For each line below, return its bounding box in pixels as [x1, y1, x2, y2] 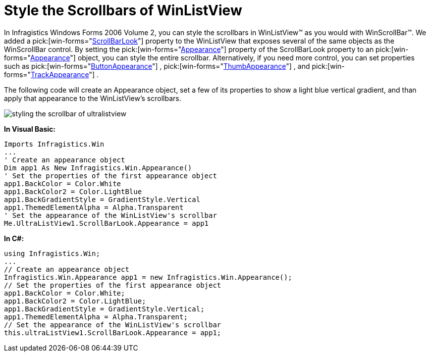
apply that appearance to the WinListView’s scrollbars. [4, 94, 181, 102]
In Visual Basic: [4, 124, 55, 133]
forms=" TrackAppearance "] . [4, 70, 99, 79]
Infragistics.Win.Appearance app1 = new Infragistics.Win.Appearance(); [4, 273, 292, 281]
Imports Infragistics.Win [4, 140, 105, 148]
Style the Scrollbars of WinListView [4, 2, 242, 19]
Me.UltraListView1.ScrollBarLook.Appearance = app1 [4, 219, 209, 227]
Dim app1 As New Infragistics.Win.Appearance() [4, 163, 192, 172]
